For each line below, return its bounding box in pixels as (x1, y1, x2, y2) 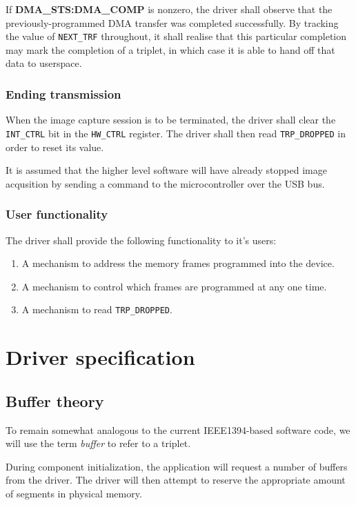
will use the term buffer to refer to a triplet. (6, 436, 191, 450)
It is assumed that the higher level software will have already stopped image (6, 163, 327, 177)
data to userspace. (6, 56, 82, 70)
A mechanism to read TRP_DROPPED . (21, 302, 172, 317)
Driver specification (6, 343, 195, 371)
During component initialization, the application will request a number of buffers (6, 459, 348, 473)
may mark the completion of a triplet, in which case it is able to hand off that (6, 42, 335, 57)
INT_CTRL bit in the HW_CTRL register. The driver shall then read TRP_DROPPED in (6, 126, 346, 140)
